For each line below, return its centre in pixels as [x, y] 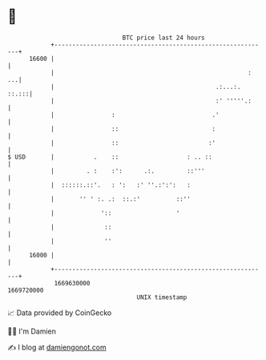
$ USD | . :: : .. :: [110, 157]
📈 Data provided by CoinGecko [60, 313]
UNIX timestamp [162, 297]
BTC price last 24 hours [163, 38]
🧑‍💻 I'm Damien [32, 331]
